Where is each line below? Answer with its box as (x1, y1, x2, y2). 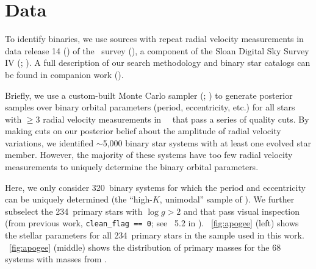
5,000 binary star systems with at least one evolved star (102, 136, 311, 149)
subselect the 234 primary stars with (5, 204, 143, 217)
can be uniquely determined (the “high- (5, 193, 153, 206)
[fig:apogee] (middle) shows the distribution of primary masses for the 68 (9, 240, 281, 253)
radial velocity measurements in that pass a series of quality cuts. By (43, 112, 309, 125)
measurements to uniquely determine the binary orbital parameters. (5, 160, 259, 173)
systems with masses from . (5, 253, 107, 265)
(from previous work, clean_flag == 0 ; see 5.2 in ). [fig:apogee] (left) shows (5, 217, 299, 229)
